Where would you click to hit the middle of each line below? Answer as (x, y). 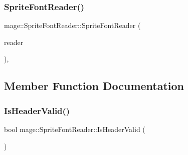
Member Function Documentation (94, 86)
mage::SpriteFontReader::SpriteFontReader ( (72, 25)
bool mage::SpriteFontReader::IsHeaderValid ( (75, 129)
